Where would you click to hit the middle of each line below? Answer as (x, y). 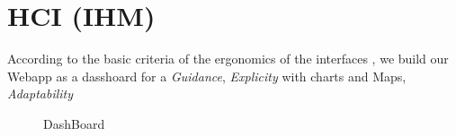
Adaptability (40, 93)
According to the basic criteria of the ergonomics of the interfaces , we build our (228, 59)
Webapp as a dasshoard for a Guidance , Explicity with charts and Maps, (207, 76)
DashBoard (74, 123)
